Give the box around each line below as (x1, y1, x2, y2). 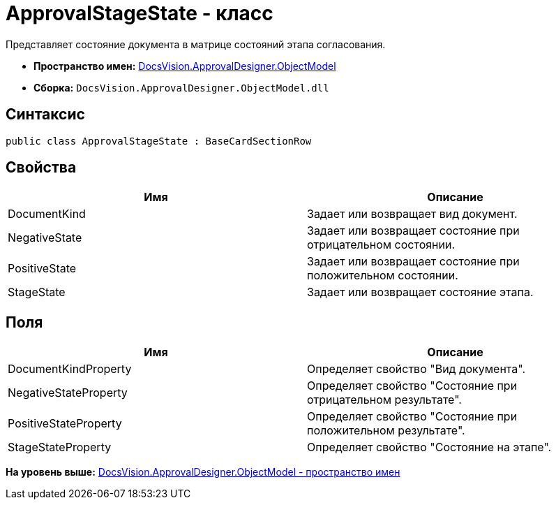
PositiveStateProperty (8, 416, 122, 431)
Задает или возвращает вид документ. (307, 207, 518, 221)
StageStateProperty (8, 440, 112, 455)
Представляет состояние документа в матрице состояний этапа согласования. (6, 38, 386, 50)
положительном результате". (307, 423, 465, 438)
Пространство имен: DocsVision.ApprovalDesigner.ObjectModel (33, 59, 336, 72)
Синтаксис (6, 105, 85, 124)
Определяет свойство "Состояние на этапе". (307, 440, 552, 455)
